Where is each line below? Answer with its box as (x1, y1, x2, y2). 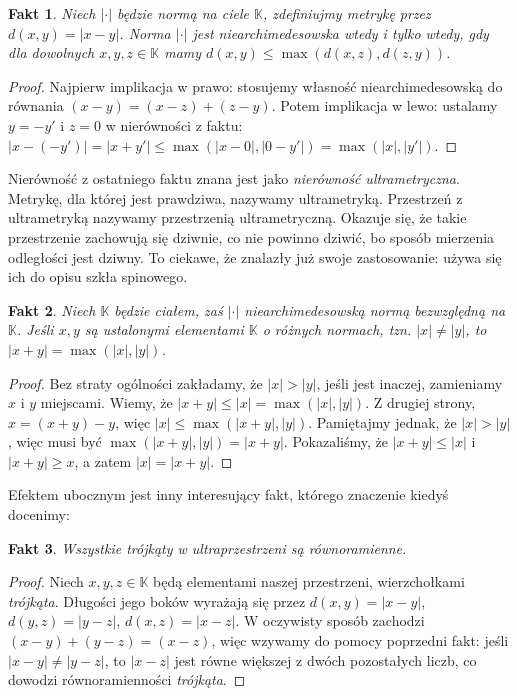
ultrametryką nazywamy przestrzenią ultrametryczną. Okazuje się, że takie (8, 207, 467, 228)
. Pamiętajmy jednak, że (308, 411, 457, 432)
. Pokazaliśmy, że (283, 431, 388, 452)
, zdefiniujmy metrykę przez (262, 3, 431, 23)
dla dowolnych (8, 42, 95, 63)
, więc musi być (8, 431, 102, 452)
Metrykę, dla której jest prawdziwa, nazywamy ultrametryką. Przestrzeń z (8, 187, 463, 208)
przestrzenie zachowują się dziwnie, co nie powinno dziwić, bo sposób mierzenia (8, 226, 495, 247)
